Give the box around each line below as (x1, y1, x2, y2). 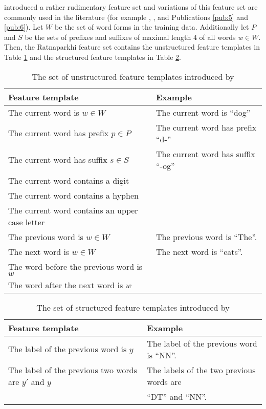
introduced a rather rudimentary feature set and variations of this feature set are (4, 2, 258, 12)
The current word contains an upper (8, 204, 138, 216)
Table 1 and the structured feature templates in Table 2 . (4, 51, 182, 62)
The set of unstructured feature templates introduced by (32, 70, 234, 82)
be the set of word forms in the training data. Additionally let (54, 21, 249, 32)
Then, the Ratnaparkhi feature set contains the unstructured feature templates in (4, 41, 260, 52)
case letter (8, 216, 45, 228)
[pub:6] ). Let (4, 21, 43, 32)
